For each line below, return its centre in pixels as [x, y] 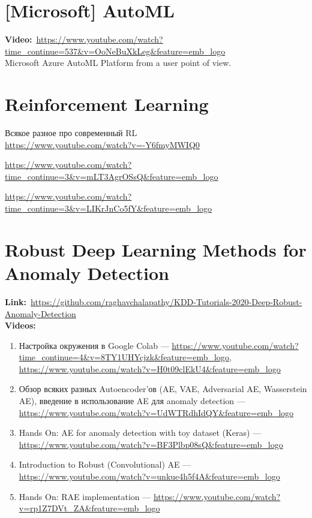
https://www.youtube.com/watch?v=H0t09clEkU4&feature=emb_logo [150, 368]
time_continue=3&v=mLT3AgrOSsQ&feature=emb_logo [112, 176]
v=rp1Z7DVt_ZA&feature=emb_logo [89, 508]
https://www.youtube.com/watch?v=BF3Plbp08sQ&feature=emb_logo [151, 444]
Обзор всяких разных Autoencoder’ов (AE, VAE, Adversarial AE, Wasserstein [163, 389]
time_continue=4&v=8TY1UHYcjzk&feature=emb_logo [124, 357]
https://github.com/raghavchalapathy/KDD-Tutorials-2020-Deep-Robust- [166, 301]
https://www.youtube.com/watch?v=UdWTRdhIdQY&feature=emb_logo [156, 412]
